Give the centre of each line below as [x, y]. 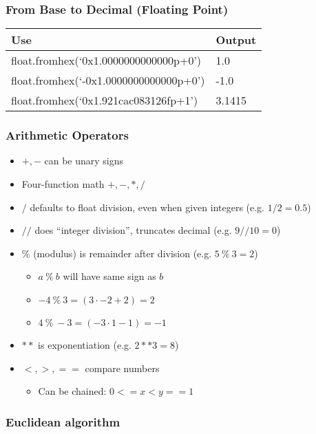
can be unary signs [84, 161]
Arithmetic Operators [67, 135]
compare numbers [122, 368]
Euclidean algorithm [63, 421]
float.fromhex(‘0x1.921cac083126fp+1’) [105, 100]
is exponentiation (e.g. [85, 345]
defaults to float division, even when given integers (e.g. [147, 207]
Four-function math [63, 184]
